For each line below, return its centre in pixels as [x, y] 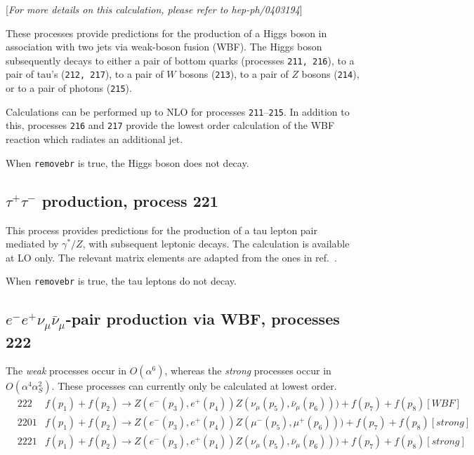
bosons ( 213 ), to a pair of [234, 74]
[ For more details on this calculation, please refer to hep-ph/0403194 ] [154, 9]
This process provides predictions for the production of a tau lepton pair [162, 230]
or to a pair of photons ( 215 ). [69, 88]
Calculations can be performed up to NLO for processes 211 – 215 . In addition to [178, 111]
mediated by [32, 244]
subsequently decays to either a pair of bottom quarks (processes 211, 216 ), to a [180, 60]
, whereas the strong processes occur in [248, 371]
